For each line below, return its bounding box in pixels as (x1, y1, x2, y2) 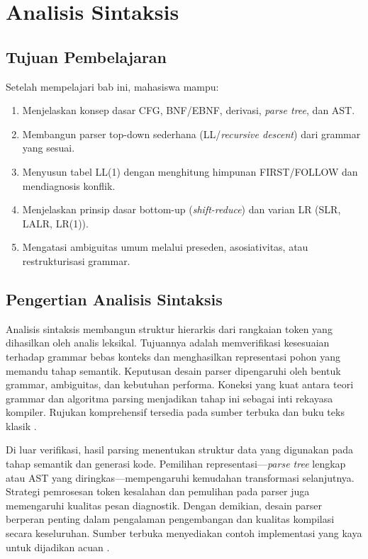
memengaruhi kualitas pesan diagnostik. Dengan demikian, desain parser (6, 497, 323, 512)
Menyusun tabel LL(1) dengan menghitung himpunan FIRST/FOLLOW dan (22, 164, 358, 179)
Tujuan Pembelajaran (6, 45, 167, 67)
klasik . (6, 418, 37, 433)
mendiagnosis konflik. (22, 178, 116, 193)
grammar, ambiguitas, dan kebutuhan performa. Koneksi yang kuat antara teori (6, 377, 354, 392)
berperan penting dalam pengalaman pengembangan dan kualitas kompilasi (6, 512, 335, 526)
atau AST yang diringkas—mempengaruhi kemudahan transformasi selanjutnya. (6, 470, 355, 485)
